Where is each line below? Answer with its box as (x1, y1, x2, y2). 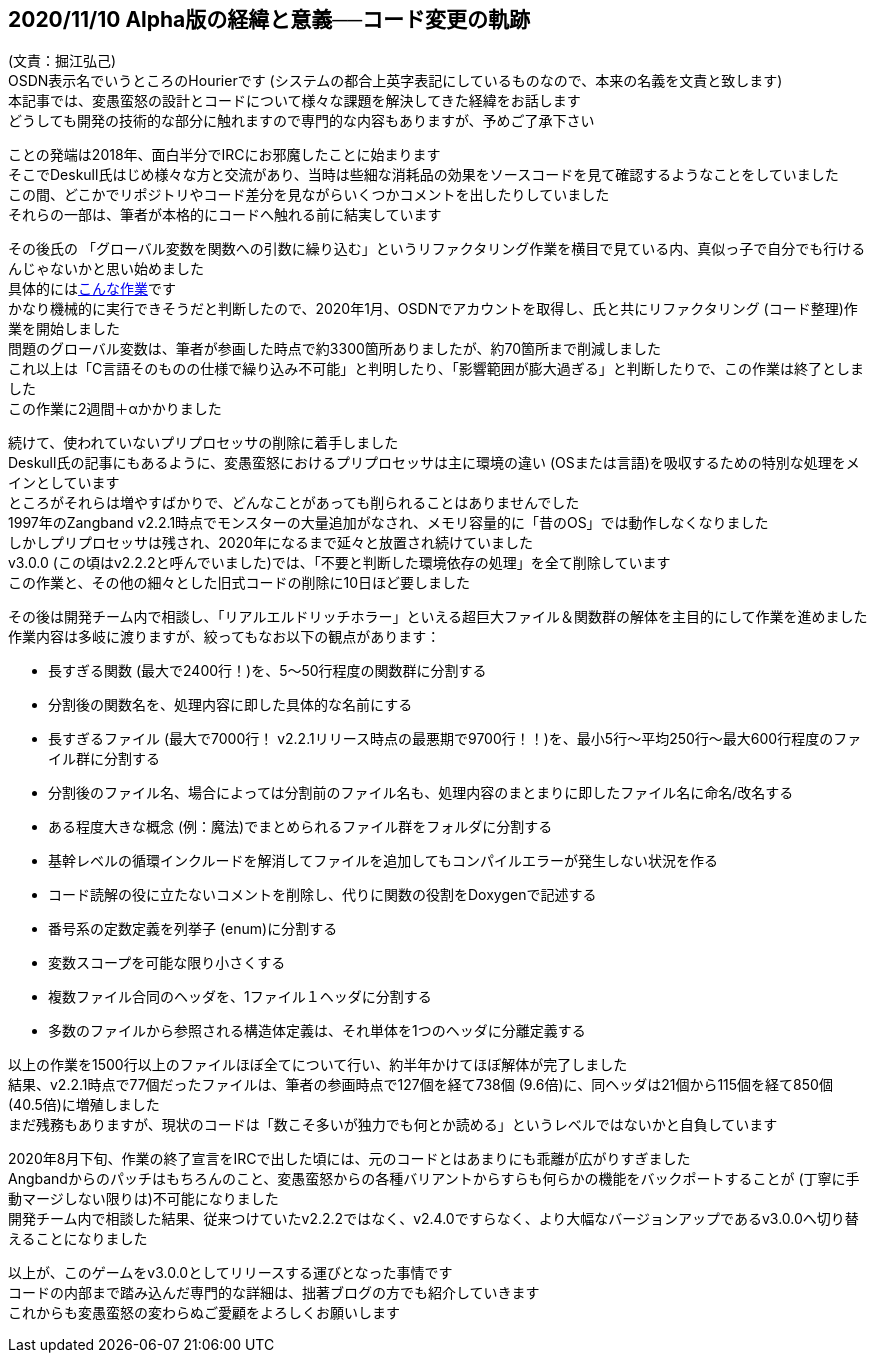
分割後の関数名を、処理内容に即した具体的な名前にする (48, 696, 413, 714)
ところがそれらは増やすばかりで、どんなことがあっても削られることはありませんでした (8, 494, 580, 512)
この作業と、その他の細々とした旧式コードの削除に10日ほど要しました (8, 574, 470, 592)
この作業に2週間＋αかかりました (8, 400, 222, 418)
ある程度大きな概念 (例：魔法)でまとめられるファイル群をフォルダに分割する (48, 818, 553, 836)
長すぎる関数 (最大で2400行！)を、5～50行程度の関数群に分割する (48, 662, 487, 680)
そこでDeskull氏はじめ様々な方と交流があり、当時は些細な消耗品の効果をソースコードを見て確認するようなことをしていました (8, 166, 839, 184)
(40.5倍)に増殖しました (8, 1096, 160, 1114)
